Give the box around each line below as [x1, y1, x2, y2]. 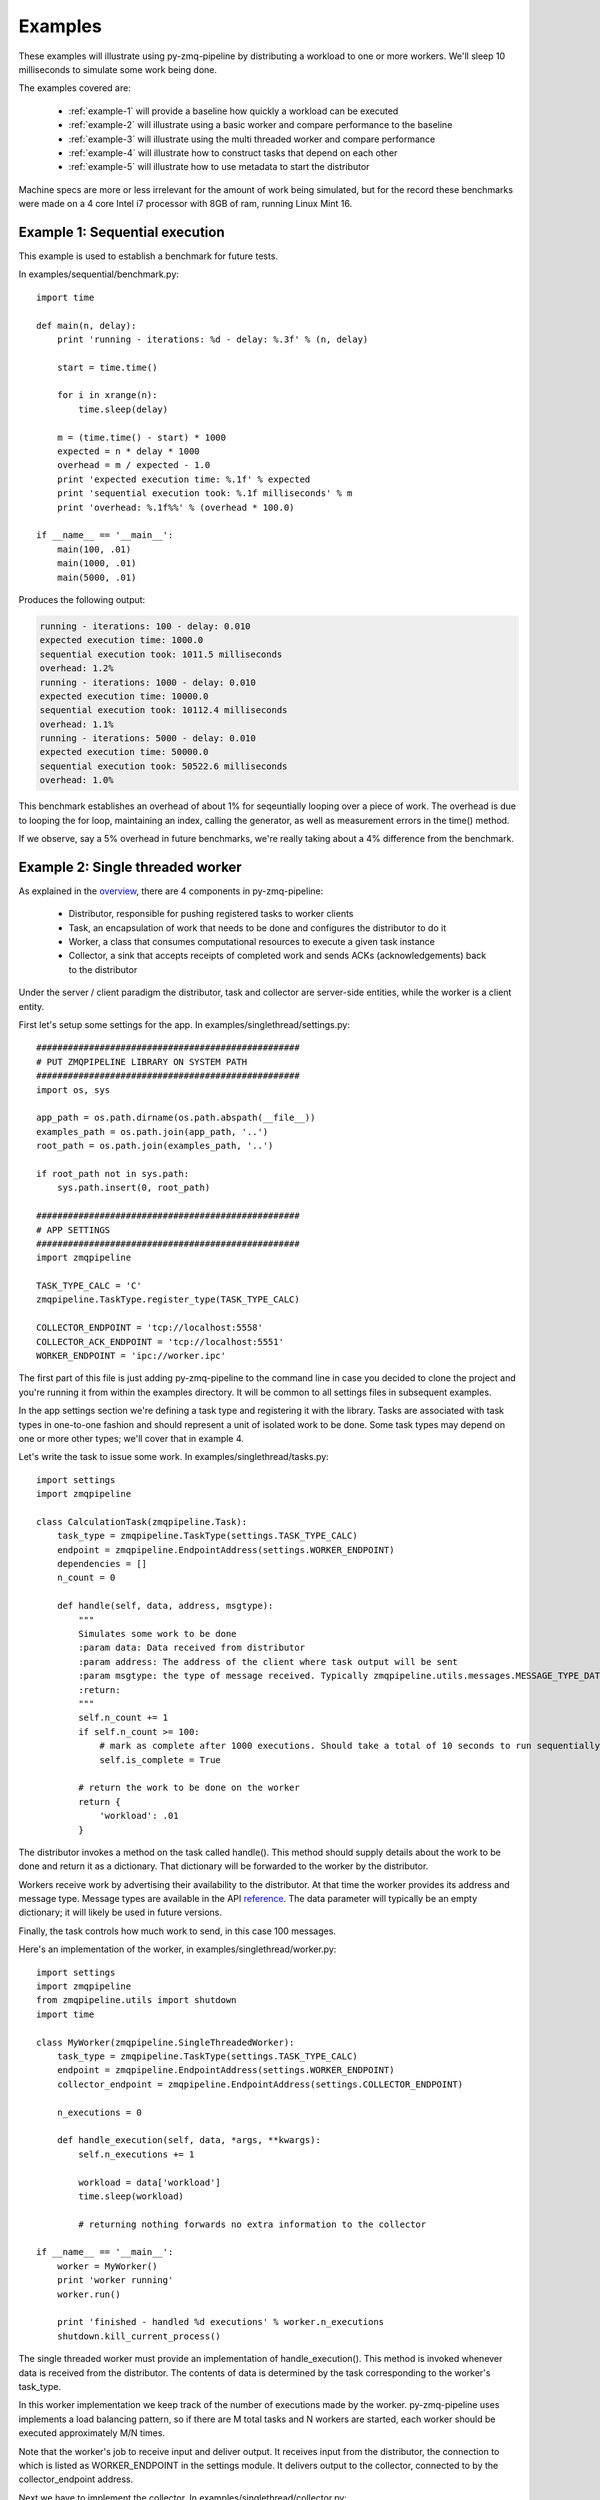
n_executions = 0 [56, 2106, 142, 2118]
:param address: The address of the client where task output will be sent [78, 1656, 459, 1667]
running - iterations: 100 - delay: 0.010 [39, 620, 251, 632]
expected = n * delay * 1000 [56, 446, 200, 457]
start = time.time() [56, 361, 158, 373]
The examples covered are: [18, 82, 132, 94]
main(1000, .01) [56, 558, 137, 569]
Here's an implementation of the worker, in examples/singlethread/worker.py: [18, 1943, 337, 1955]
